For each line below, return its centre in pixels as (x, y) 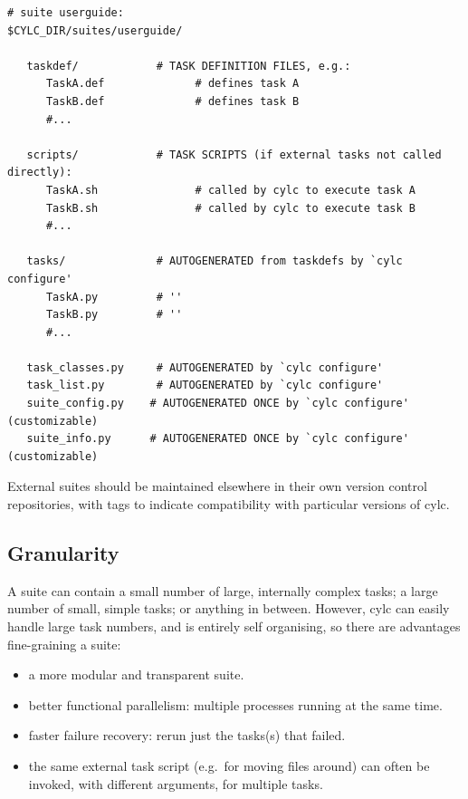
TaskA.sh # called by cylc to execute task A (231, 190)
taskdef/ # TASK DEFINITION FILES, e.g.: (189, 66)
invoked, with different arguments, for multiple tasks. (176, 783)
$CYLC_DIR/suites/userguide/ (95, 30)
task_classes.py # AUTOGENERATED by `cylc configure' (205, 367)
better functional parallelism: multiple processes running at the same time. (235, 704)
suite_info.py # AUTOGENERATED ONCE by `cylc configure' (218, 439)
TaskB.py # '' (114, 315)
